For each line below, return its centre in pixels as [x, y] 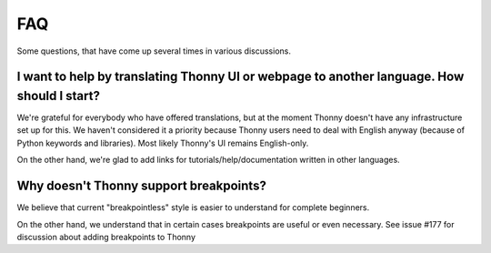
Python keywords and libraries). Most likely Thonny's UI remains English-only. [163, 143]
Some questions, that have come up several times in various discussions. [154, 51]
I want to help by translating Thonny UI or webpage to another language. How [240, 77]
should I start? [58, 96]
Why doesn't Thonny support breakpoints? [142, 186]
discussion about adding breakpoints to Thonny [106, 237]
